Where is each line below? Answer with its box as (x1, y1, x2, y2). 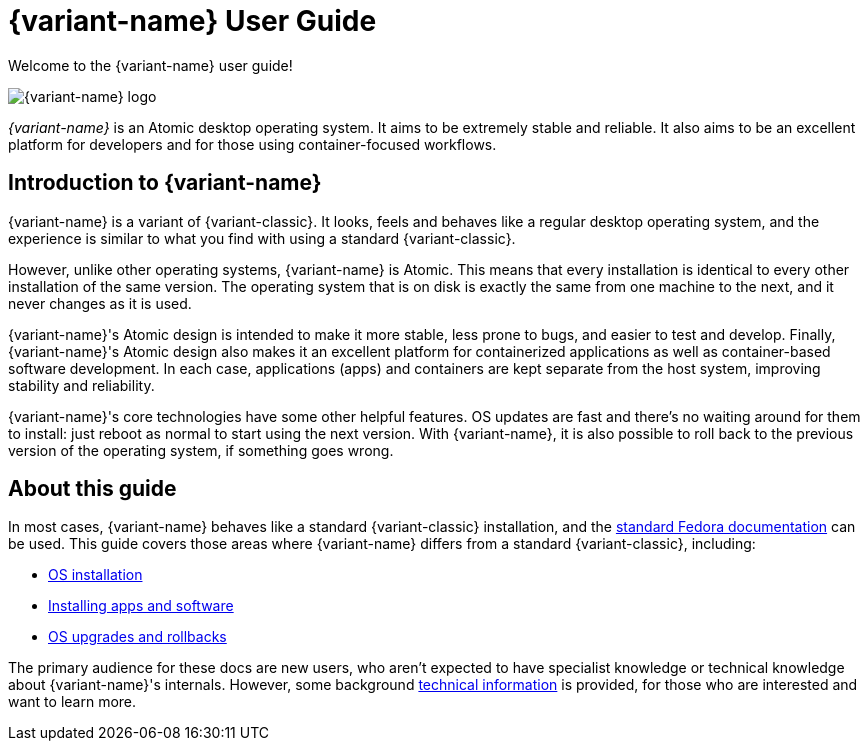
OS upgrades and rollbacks (48, 628, 227, 646)
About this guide (8, 476, 177, 502)
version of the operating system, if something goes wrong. (8, 441, 394, 459)
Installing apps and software (48, 597, 234, 615)
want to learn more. (8, 693, 137, 711)
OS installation (48, 566, 143, 584)
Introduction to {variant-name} (8, 170, 322, 196)
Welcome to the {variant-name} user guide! (8, 56, 293, 74)
